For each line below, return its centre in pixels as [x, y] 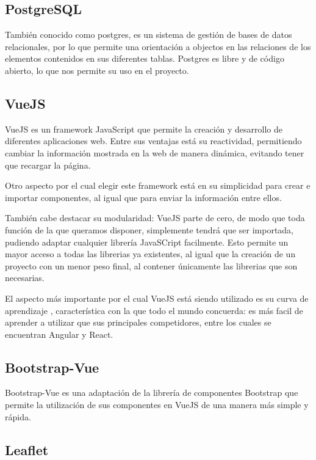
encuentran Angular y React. [59, 334]
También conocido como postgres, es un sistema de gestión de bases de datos [149, 35]
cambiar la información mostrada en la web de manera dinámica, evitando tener [155, 152]
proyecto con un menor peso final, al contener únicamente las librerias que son [151, 265]
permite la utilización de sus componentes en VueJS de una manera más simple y [157, 405]
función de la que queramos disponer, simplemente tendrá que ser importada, [149, 229]
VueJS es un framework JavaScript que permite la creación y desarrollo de [144, 129]
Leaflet [27, 449]
